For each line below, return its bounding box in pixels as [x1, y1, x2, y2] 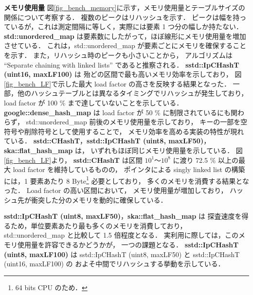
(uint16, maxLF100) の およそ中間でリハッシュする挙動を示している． [4, 259, 225, 269]
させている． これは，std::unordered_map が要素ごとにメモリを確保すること [4, 40, 247, 51]
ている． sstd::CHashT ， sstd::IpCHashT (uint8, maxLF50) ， [4, 136, 211, 146]
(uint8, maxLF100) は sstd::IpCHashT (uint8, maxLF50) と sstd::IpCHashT [4, 249, 240, 259]
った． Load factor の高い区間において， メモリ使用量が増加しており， [4, 185, 228, 195]
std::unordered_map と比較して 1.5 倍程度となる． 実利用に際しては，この [4, 230, 239, 240]
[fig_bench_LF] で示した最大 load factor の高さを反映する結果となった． [4, 78, 231, 88]
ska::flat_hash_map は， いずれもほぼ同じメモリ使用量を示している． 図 [4, 145, 243, 155]
